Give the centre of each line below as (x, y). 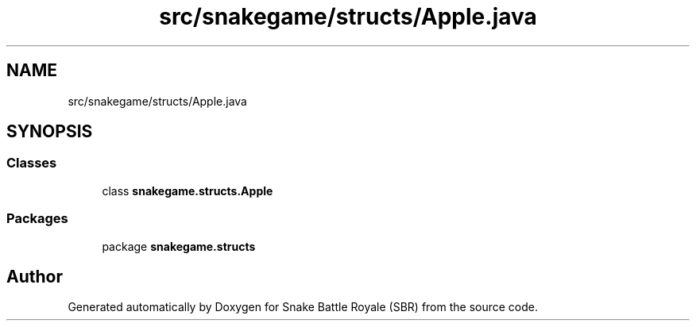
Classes (32, 163)
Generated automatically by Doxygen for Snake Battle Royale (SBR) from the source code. (303, 307)
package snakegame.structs (179, 246)
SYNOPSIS (50, 132)
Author (35, 276)
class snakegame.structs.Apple (188, 190)
